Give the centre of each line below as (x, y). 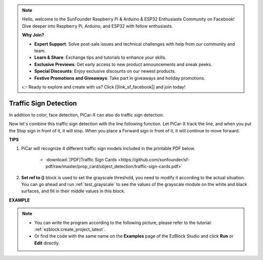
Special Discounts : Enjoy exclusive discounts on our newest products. (105, 71)
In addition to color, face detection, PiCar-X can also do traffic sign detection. (86, 115)
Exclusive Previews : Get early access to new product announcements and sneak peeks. (123, 64)
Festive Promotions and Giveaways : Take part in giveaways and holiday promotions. (120, 78)
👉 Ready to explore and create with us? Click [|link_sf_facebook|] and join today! (104, 87)
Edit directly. (47, 243)
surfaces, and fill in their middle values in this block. (73, 191)
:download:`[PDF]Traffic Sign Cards (81, 159)
